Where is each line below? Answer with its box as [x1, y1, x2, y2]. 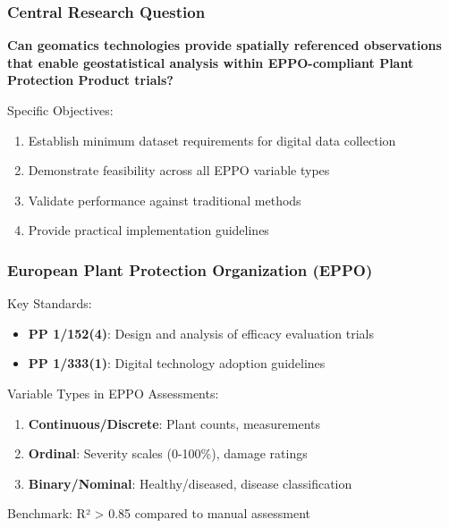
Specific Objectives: [7, 101, 114, 119]
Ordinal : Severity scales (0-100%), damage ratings [28, 444, 308, 463]
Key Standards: [7, 294, 92, 313]
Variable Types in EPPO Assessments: [7, 383, 219, 402]
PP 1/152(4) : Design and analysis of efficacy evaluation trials [28, 323, 375, 342]
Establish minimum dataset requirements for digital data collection [28, 130, 396, 149]
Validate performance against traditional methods [28, 190, 301, 209]
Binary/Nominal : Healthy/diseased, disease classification [28, 474, 352, 492]
